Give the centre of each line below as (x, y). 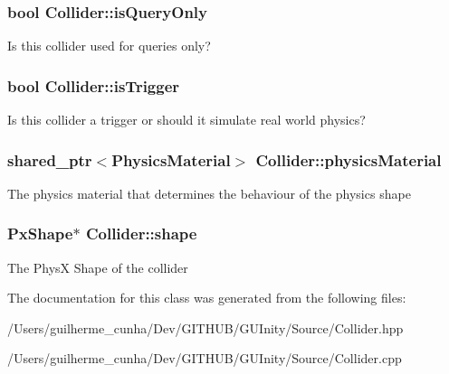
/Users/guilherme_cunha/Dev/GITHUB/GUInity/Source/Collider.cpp (205, 358)
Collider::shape (141, 234)
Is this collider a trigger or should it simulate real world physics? (186, 120)
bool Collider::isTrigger (94, 85)
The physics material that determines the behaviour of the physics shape (209, 193)
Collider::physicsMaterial (349, 159)
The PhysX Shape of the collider (98, 267)
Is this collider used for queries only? (109, 46)
